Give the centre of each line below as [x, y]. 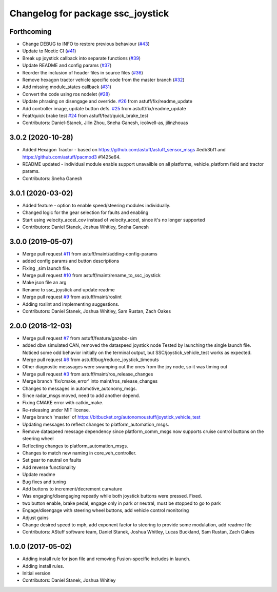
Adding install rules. [43, 566]
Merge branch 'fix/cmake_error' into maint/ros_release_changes [90, 381]
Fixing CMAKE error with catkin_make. [63, 403]
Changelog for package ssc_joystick [89, 13]
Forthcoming [31, 32]
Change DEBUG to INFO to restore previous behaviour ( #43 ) [86, 44]
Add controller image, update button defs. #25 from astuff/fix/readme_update [104, 108]
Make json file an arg [44, 283]
